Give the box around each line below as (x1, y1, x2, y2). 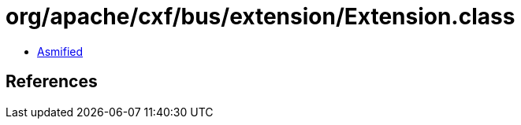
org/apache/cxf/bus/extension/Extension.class (6, 3, 515, 30)
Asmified (37, 44, 84, 58)
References (6, 72, 98, 92)
